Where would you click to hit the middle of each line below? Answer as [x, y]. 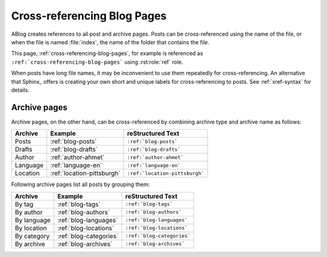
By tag [24, 204]
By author [29, 212]
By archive [30, 244]
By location [31, 228]
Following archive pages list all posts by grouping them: [81, 184]
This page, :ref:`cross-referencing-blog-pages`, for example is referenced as [107, 53]
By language [33, 220]
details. [20, 90]
